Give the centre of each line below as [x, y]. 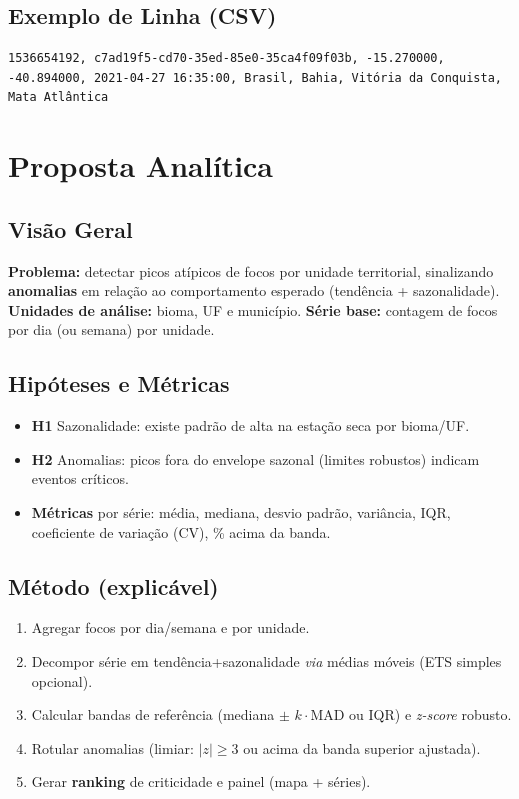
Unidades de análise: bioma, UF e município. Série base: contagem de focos [253, 309]
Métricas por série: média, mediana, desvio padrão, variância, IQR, [241, 511]
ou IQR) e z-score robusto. [430, 714]
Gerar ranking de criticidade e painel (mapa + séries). [201, 781]
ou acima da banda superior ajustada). [362, 747]
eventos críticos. [80, 478]
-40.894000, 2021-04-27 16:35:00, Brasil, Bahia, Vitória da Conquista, [255, 77]
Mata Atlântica [58, 97]
